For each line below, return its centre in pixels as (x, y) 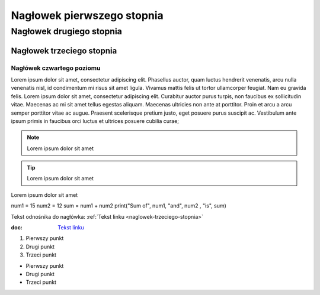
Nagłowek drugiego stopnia (67, 31)
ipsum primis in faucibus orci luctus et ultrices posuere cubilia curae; (95, 121)
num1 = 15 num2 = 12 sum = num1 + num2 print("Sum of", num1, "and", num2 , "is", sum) (119, 206)
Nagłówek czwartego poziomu (56, 68)
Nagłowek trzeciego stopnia (64, 51)
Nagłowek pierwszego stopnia (87, 15)
